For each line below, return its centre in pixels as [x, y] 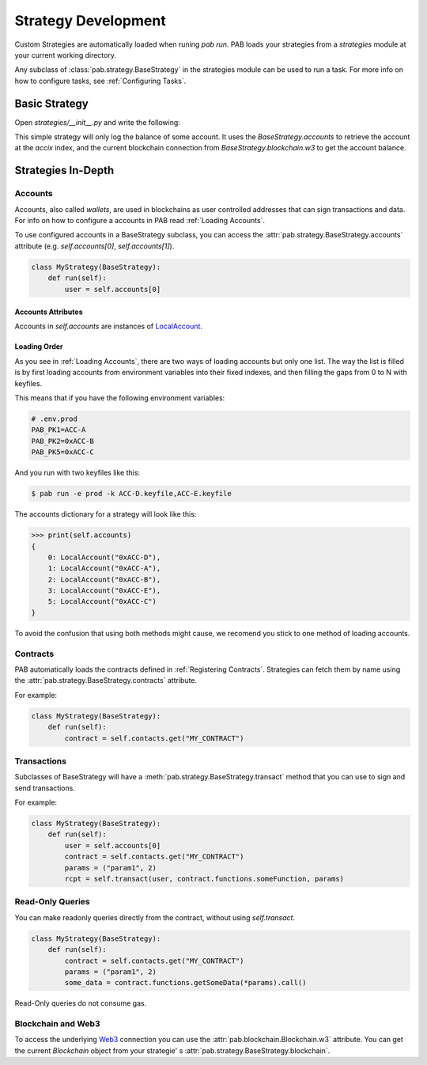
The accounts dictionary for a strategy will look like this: [106, 514]
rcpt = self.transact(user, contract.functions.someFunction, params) [204, 879]
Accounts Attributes [49, 312]
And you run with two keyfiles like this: [77, 473]
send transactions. [45, 788]
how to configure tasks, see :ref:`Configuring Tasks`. [100, 81]
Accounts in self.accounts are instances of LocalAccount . [109, 326]
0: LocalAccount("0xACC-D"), [104, 557]
